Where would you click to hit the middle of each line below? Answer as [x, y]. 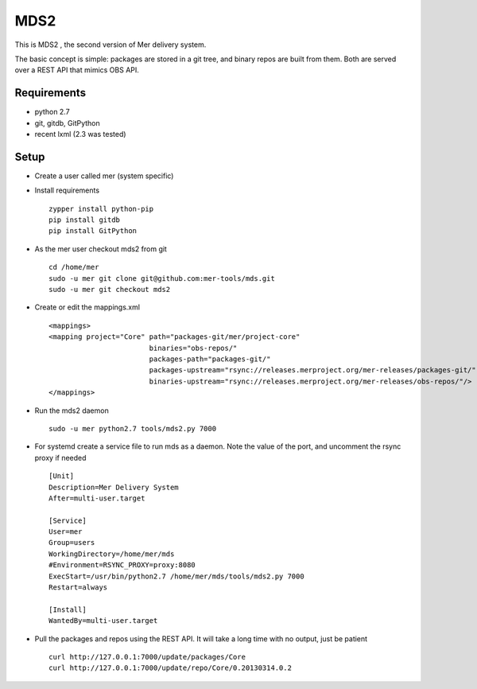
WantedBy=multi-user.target [103, 621]
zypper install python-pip [101, 208]
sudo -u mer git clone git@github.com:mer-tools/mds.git [162, 278]
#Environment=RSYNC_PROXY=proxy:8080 [122, 565]
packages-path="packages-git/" [210, 359]
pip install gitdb [85, 220]
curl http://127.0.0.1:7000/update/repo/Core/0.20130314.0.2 [170, 668]
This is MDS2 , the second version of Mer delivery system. [111, 45]
